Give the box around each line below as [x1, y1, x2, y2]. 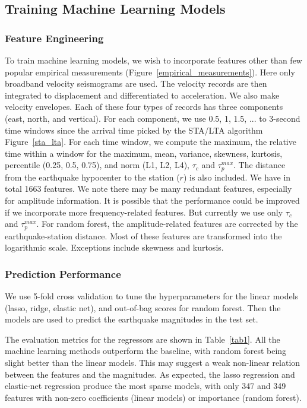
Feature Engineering [5, 30, 104, 45]
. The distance [233, 159, 286, 171]
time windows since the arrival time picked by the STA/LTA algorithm [5, 124, 263, 136]
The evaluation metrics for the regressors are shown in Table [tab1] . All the [5, 333, 280, 345]
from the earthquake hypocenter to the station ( [5, 170, 180, 183]
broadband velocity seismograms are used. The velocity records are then [5, 77, 267, 90]
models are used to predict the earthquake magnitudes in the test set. [5, 313, 258, 325]
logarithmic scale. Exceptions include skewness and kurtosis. [5, 241, 224, 254]
